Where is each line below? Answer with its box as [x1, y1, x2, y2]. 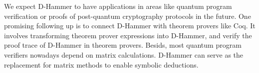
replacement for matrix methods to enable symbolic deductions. [4, 59, 199, 70]
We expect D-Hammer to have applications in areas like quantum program [4, 1, 232, 11]
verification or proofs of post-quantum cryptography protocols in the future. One [4, 10, 251, 21]
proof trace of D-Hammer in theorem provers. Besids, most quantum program [4, 40, 242, 50]
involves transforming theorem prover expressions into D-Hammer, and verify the [4, 30, 252, 40]
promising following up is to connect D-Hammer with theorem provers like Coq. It [4, 20, 256, 31]
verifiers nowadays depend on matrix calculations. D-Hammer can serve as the [4, 49, 244, 60]
